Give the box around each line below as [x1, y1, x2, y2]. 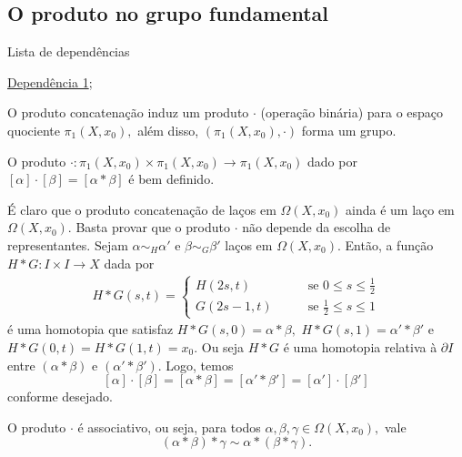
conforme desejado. [7, 387, 114, 406]
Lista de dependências [7, 42, 130, 61]
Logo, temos [166, 355, 234, 374]
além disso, [137, 120, 199, 139]
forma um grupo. [301, 120, 397, 139]
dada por [104, 253, 155, 272]
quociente [7, 120, 60, 139]
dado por [307, 151, 357, 170]
